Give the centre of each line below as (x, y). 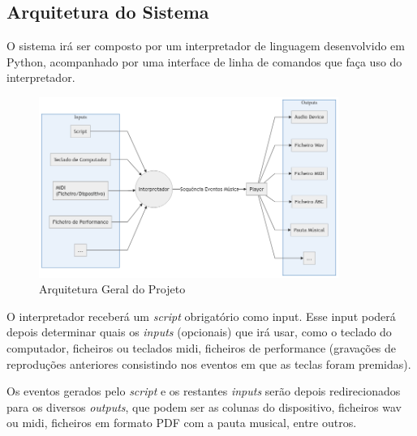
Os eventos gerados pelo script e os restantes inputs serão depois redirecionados (204, 391)
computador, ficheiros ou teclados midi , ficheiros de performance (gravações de (202, 347)
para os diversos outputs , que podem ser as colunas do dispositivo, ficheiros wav (204, 406)
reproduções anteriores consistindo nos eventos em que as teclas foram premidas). (209, 363)
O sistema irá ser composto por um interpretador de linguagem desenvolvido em (206, 46)
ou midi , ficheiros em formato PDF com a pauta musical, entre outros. (182, 423)
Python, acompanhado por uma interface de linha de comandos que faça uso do (204, 61)
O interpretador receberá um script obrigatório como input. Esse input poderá (201, 316)
